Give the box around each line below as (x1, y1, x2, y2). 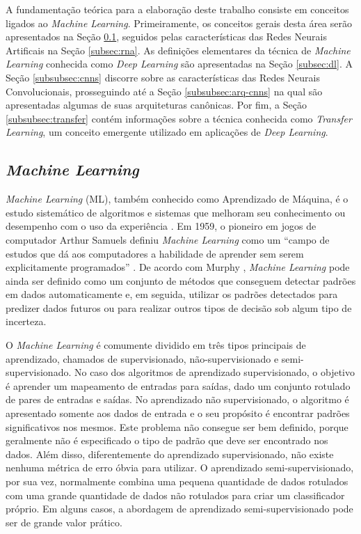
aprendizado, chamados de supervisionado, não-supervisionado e (6, 351, 279, 366)
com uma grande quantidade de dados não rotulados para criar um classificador (6, 487, 345, 502)
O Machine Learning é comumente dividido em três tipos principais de (6, 338, 306, 352)
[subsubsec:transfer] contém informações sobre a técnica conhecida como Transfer (6, 111, 352, 125)
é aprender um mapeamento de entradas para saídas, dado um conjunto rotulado (6, 378, 351, 393)
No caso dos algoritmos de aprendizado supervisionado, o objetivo (74, 365, 355, 379)
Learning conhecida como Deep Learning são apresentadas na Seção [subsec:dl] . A (6, 56, 353, 71)
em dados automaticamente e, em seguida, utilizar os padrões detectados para (6, 287, 338, 301)
